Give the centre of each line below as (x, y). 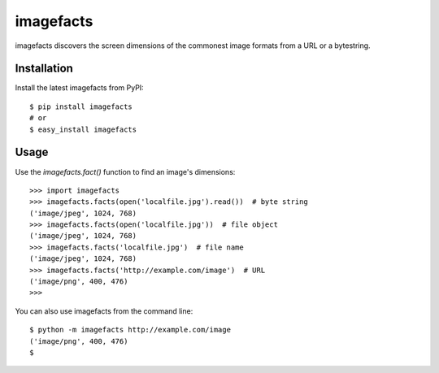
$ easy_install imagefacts (83, 129)
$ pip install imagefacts (81, 106)
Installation (44, 69)
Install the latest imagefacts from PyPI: (79, 88)
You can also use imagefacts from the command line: (104, 311)
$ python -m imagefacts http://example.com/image (130, 330)
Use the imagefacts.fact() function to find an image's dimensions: (125, 171)
